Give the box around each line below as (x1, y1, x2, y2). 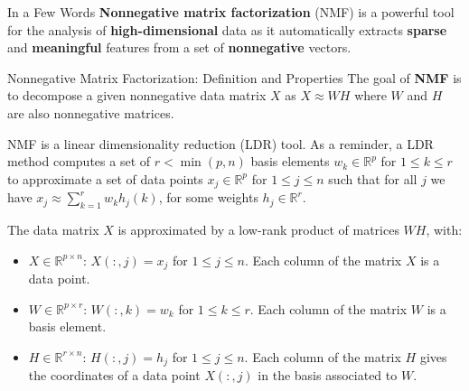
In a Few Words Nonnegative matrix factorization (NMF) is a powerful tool (7, 3, 455, 21)
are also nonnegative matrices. (7, 103, 174, 122)
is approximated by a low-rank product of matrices (117, 220, 399, 238)
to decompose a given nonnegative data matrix (7, 86, 267, 105)
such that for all (328, 169, 417, 188)
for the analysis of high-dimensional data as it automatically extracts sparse (7, 20, 447, 39)
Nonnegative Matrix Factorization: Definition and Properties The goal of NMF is (7, 68, 462, 87)
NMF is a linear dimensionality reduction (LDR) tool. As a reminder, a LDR (7, 134, 434, 153)
